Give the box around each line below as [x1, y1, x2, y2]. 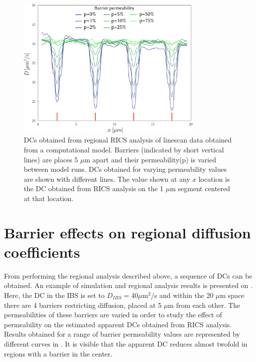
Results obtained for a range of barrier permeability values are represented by [4, 329, 240, 339]
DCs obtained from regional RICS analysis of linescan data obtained [24, 135, 232, 145]
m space [220, 290, 245, 300]
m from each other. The [168, 299, 241, 310]
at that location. [24, 193, 73, 203]
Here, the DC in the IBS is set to [4, 290, 105, 300]
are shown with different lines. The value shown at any [24, 173, 191, 184]
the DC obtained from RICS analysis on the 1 [24, 183, 164, 194]
